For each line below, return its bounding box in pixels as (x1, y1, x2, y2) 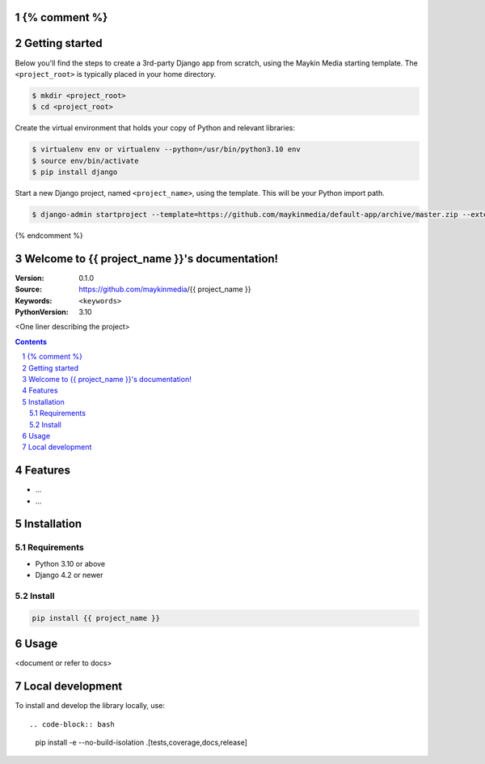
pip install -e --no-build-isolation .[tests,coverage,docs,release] (35, 737, 248, 747)
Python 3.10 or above (35, 558, 106, 568)
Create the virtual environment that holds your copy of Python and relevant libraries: (15, 123, 295, 133)
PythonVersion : (15, 308, 69, 317)
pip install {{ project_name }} (32, 613, 161, 622)
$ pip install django (32, 168, 118, 177)
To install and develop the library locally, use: (15, 701, 166, 711)
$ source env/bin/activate (32, 156, 139, 165)
